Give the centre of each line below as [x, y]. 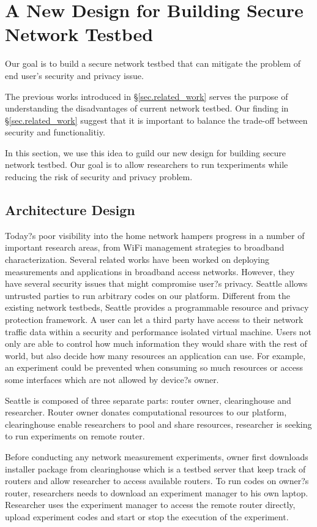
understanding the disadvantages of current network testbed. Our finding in [147, 108]
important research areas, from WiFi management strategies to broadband [145, 247]
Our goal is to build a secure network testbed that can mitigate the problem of [153, 63]
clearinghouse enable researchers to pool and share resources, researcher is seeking [158, 424]
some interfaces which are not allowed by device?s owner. [112, 379]
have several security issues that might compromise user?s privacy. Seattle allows [156, 283]
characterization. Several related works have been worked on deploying [137, 260]
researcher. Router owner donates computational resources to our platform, [146, 412]
